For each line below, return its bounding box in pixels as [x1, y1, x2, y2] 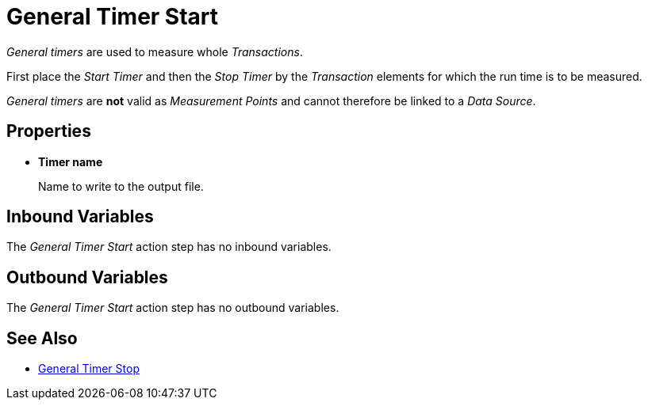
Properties [6, 121, 91, 142]
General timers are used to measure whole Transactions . [6, 44, 303, 59]
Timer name [38, 154, 103, 169]
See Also [6, 328, 78, 348]
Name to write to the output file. [38, 179, 204, 193]
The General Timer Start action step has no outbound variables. [6, 301, 339, 315]
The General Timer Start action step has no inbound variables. [6, 240, 332, 254]
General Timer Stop [38, 362, 140, 376]
